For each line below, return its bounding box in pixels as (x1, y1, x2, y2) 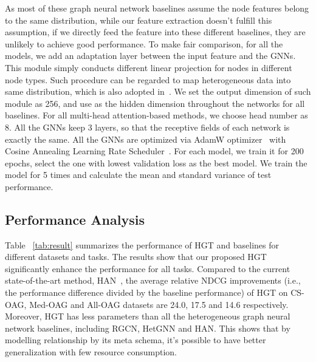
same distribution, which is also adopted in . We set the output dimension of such (5, 85, 311, 98)
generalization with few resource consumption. (5, 346, 177, 358)
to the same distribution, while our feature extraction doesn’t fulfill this (5, 13, 272, 26)
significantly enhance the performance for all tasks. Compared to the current (5, 262, 290, 275)
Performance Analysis (5, 210, 145, 228)
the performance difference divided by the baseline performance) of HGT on (5, 286, 288, 299)
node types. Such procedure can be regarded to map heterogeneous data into (5, 73, 291, 86)
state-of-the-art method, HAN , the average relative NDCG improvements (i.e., (5, 274, 301, 287)
